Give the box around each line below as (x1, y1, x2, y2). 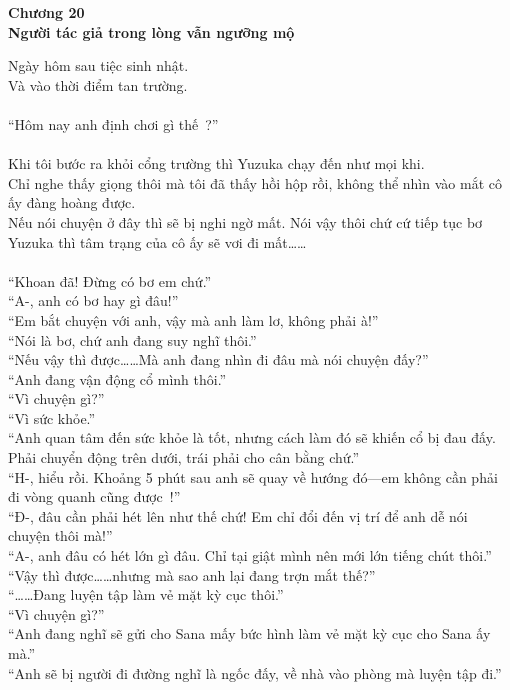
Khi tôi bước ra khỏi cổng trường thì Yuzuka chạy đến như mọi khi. (8, 153, 425, 174)
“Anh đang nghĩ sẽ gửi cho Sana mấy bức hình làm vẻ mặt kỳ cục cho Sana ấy (8, 623, 491, 644)
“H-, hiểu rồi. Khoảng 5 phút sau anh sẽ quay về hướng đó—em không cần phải (8, 466, 498, 487)
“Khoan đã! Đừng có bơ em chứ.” (8, 270, 212, 291)
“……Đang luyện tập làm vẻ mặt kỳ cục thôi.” (8, 584, 284, 605)
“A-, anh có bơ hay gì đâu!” (8, 290, 179, 311)
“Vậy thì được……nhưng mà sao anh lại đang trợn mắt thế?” (8, 564, 376, 585)
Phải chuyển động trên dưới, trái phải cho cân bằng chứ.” (8, 447, 360, 468)
